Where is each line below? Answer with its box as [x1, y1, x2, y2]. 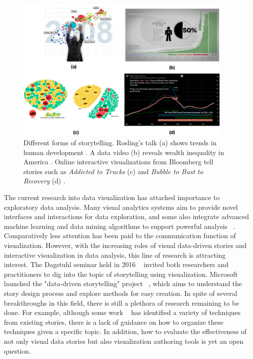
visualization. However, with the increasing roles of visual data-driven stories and [4, 240, 247, 250]
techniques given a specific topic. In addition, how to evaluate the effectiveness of [4, 326, 247, 337]
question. [4, 345, 31, 356]
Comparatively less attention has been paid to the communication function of [4, 230, 236, 241]
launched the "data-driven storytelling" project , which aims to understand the [4, 278, 242, 289]
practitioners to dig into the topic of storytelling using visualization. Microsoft [4, 269, 238, 279]
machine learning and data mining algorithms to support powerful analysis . [4, 221, 235, 231]
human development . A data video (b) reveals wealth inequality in [23, 147, 224, 157]
